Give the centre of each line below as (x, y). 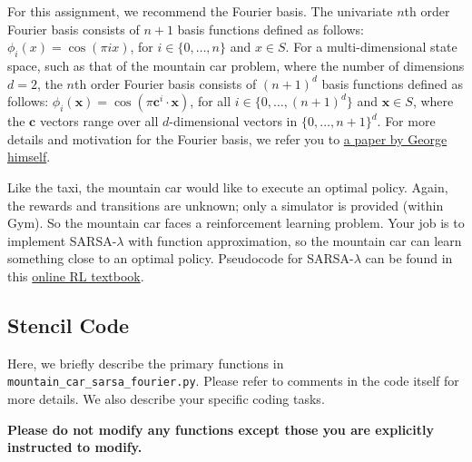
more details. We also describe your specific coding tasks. (166, 398)
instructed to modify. (75, 447)
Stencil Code (69, 324)
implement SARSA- (62, 240)
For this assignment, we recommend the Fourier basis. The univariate (200, 11)
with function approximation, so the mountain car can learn (295, 240)
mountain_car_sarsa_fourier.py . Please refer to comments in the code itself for (233, 381)
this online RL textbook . (76, 275)
